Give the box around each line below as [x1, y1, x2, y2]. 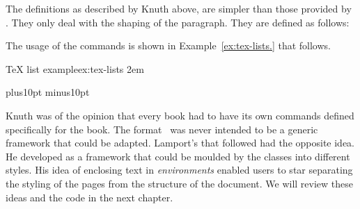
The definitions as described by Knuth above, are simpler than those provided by [6, 1, 352, 15]
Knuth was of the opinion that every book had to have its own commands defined [6, 108, 354, 122]
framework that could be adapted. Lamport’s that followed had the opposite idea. [6, 135, 355, 150]
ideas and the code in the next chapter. [6, 190, 173, 204]
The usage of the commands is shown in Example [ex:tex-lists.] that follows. [6, 38, 331, 53]
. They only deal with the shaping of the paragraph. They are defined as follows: [6, 15, 350, 29]
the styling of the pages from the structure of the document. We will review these [6, 176, 353, 190]
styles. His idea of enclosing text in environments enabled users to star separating [6, 162, 353, 177]
